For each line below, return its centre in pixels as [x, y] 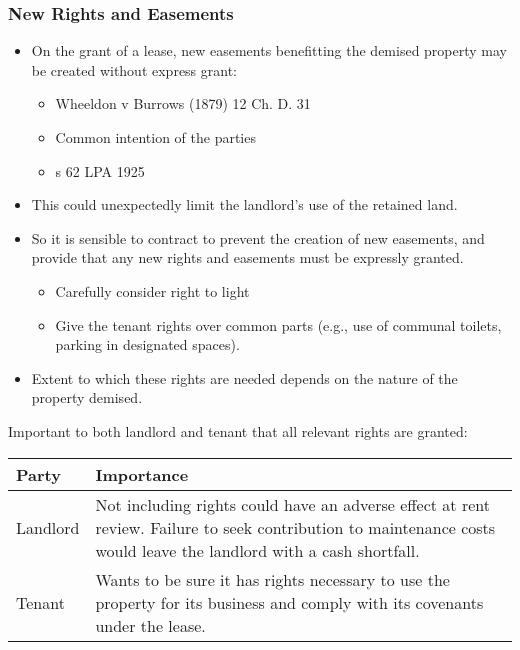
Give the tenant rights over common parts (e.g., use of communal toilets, [278, 324]
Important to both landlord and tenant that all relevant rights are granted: [238, 430]
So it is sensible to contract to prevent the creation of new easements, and [258, 237]
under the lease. [150, 625]
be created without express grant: [134, 69]
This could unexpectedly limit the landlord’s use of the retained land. [244, 204]
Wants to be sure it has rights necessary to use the [272, 579]
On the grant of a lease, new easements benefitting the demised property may [269, 50]
